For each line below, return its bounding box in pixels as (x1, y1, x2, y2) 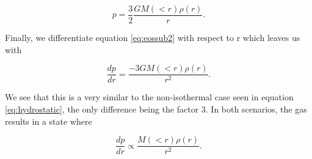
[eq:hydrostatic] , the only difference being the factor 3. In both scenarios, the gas (5, 102, 307, 115)
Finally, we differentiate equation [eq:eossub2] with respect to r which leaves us (5, 31, 300, 44)
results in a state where (5, 114, 92, 127)
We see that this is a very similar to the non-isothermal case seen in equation (5, 91, 294, 103)
